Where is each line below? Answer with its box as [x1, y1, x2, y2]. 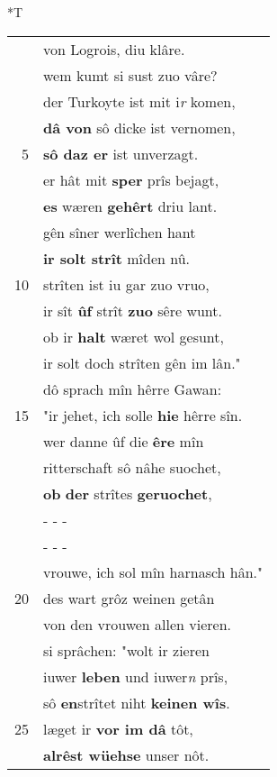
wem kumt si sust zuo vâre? [43, 64, 218, 86]
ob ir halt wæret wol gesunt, [43, 325, 224, 347]
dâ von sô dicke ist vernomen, [43, 116, 236, 138]
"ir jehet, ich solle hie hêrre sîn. [43, 404, 243, 425]
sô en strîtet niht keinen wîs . [43, 691, 230, 713]
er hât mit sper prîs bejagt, [43, 169, 219, 190]
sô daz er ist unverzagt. [43, 142, 199, 164]
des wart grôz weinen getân [43, 587, 215, 608]
